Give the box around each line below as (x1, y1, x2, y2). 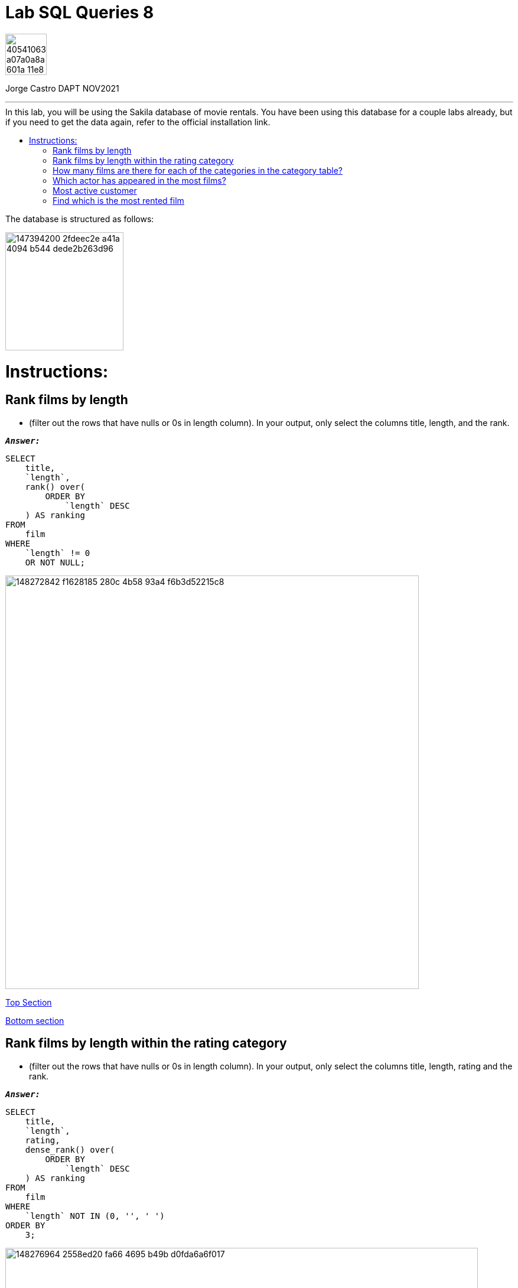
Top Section (5, 997, 52, 1007)
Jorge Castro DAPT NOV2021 (5, 83, 119, 93)
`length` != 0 (25, 548, 90, 558)
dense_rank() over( (25, 1144, 115, 1154)
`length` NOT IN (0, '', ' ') (25, 1211, 165, 1221)
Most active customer (53, 185, 137, 196)
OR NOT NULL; (25, 557, 85, 567)
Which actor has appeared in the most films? (53, 175, 226, 186)
